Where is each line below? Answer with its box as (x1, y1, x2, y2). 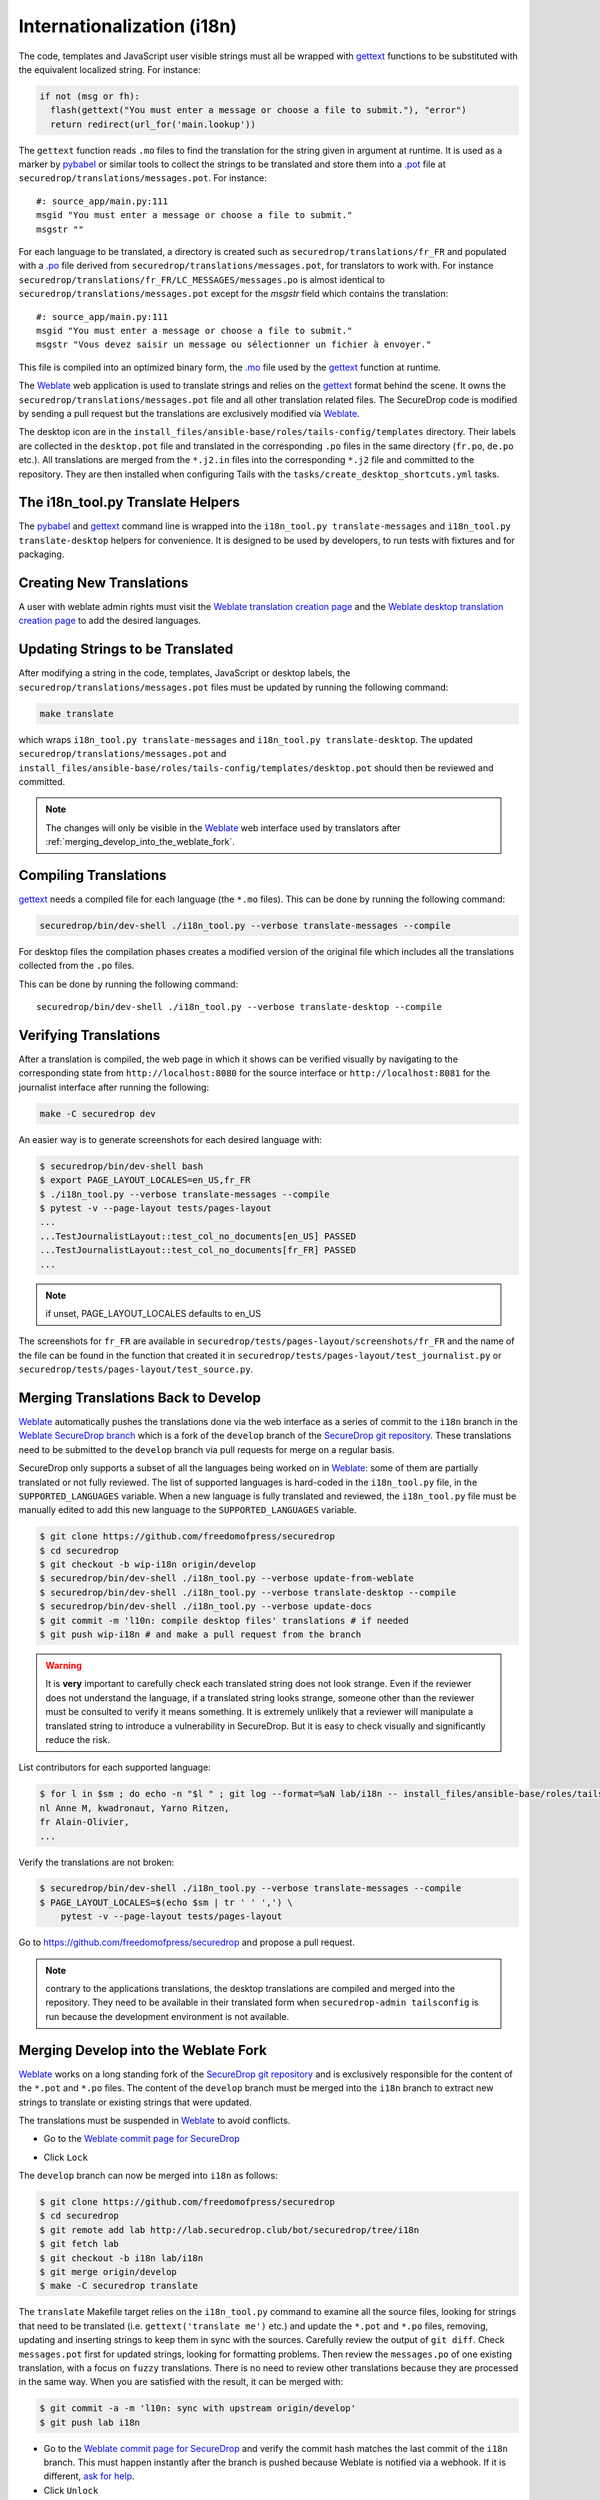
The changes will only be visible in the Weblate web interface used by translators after (45, 821, 401, 834)
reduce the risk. (45, 1733, 111, 1745)
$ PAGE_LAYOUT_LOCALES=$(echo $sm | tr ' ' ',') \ (39, 1896, 294, 1908)
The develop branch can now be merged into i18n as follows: (18, 2170, 279, 2182)
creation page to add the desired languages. (18, 615, 202, 627)
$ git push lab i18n (39, 2416, 140, 2428)
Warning (45, 1660, 82, 1672)
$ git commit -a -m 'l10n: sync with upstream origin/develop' (39, 2403, 357, 2414)
